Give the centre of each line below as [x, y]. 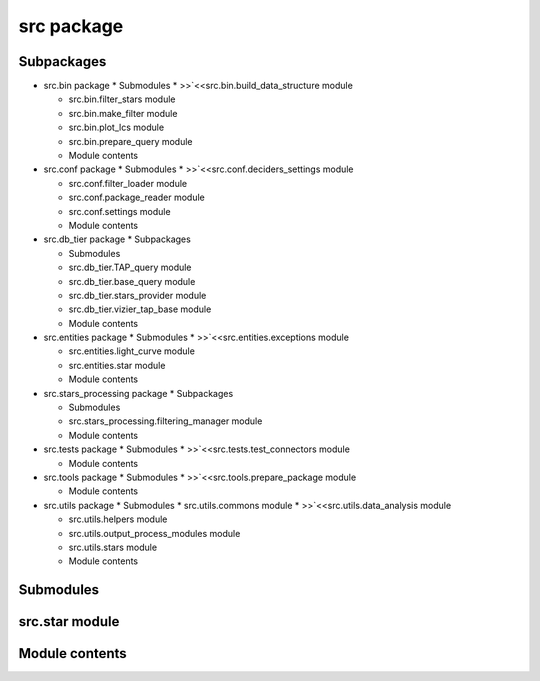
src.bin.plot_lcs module [116, 127]
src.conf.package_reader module [136, 197]
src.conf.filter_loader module [128, 183]
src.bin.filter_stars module [122, 99]
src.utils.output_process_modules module [154, 533]
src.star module [69, 621]
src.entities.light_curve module [131, 351]
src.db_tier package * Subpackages [117, 239]
